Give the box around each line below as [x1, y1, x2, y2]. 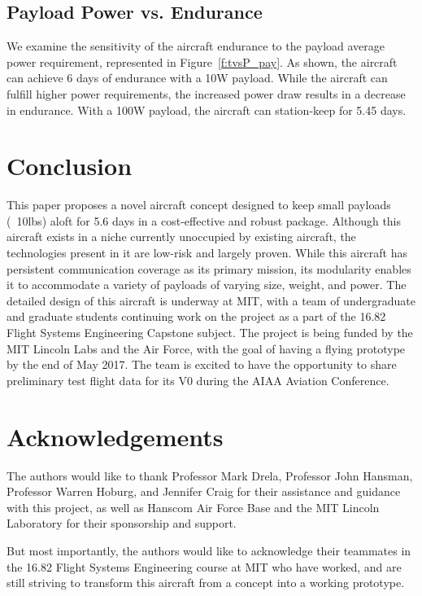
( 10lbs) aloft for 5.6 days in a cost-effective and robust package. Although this [7, 212, 402, 229]
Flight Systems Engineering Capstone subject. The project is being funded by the [7, 324, 413, 341]
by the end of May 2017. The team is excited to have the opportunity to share [7, 356, 397, 373]
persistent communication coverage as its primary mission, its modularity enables [7, 260, 411, 277]
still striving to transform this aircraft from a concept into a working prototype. [7, 574, 405, 591]
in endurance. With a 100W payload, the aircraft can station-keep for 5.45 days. [7, 101, 407, 118]
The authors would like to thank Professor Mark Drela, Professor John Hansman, [7, 467, 413, 484]
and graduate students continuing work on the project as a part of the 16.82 [7, 308, 386, 325]
